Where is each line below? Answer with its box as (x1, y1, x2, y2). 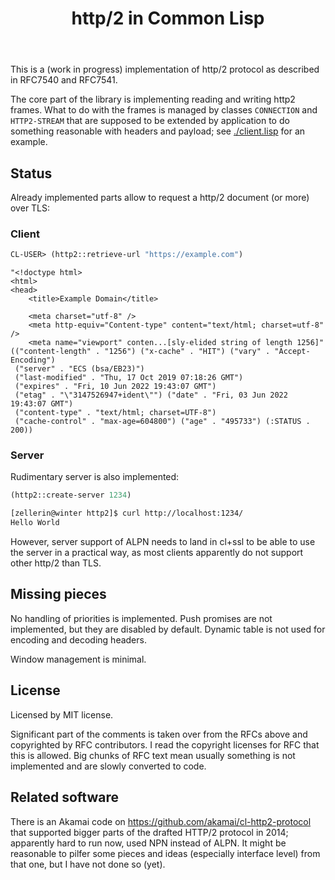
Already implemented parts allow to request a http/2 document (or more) (10, 192, 310, 203)
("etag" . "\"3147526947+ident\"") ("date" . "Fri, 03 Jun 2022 (14, 390, 288, 401)
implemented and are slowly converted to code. (10, 760, 207, 772)
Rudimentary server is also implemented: (10, 471, 180, 483)
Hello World (10, 518, 60, 528)
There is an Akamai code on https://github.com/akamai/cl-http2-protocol (10, 815, 312, 827)
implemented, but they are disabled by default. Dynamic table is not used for (10, 623, 326, 635)
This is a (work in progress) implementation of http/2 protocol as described (10, 63, 320, 76)
